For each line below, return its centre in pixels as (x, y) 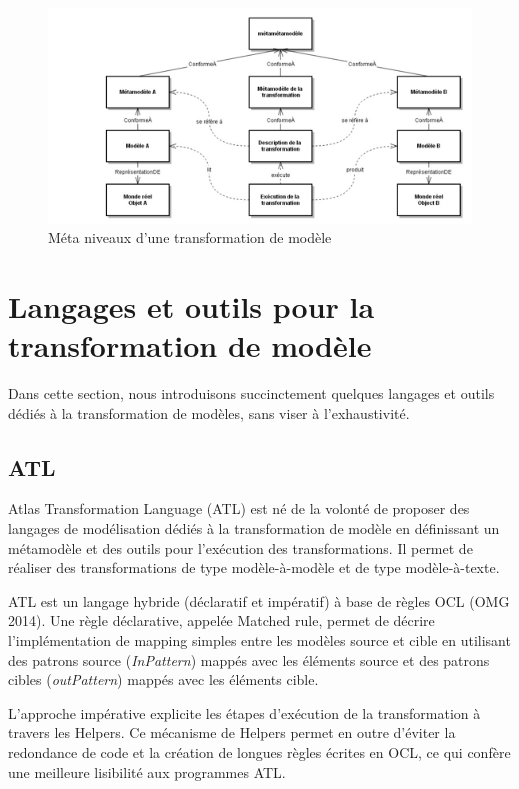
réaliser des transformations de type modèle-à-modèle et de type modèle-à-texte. (254, 567)
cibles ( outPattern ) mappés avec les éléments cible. (163, 679)
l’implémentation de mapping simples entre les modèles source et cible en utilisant (259, 640)
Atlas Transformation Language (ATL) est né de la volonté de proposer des (239, 508)
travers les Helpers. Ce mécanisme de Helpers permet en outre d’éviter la (232, 732)
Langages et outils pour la (191, 305)
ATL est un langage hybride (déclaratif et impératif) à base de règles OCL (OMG (259, 600)
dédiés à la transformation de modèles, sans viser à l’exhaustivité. (209, 412)
